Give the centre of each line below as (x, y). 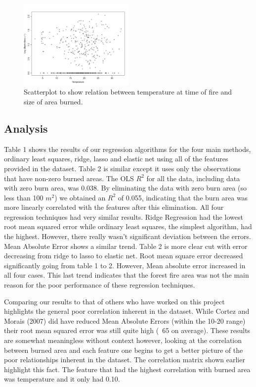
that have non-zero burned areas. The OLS (69, 178)
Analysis (26, 128)
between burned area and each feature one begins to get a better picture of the (124, 350)
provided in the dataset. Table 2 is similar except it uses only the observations (122, 168)
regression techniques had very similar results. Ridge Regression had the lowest (124, 217)
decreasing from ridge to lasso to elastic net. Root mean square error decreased (124, 256)
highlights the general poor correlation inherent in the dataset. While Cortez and (127, 311)
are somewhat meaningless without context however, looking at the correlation (123, 340)
